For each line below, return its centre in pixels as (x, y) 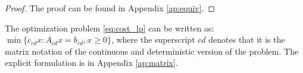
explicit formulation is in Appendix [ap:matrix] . (91, 63)
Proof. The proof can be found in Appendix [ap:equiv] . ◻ (110, 8)
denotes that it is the (247, 39)
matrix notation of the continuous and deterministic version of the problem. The (152, 51)
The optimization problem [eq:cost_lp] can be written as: (110, 28)
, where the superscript (153, 39)
